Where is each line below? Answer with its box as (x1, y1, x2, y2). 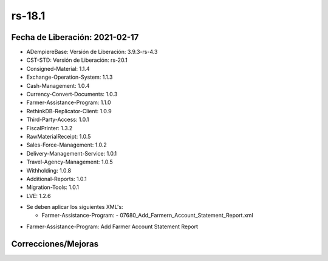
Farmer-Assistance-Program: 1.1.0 (26, 99, 112, 106)
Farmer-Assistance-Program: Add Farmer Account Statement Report (26, 223, 199, 230)
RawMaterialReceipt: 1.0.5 (26, 133, 91, 140)
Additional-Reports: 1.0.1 (26, 175, 87, 182)
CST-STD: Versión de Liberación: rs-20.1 (26, 56, 128, 64)
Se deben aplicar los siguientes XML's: (26, 203, 124, 211)
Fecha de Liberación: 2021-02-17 (11, 32, 139, 42)
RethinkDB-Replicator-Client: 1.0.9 (26, 107, 112, 114)
